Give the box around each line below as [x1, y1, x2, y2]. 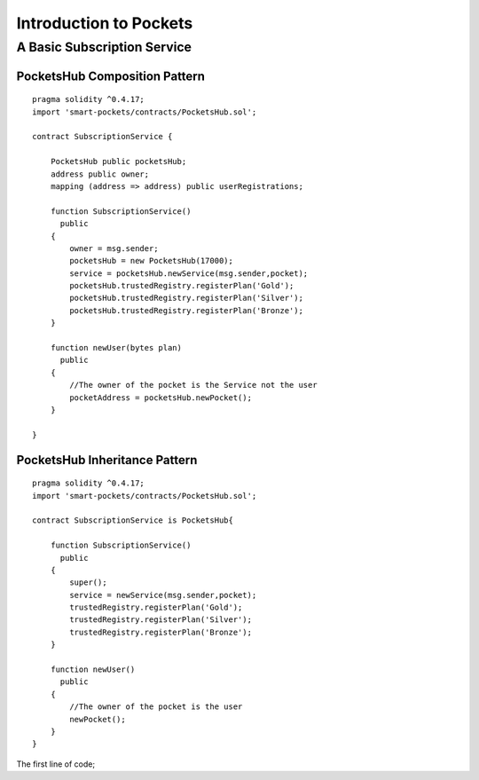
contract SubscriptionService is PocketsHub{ [32, 516, 234, 525]
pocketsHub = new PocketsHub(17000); [69, 256, 234, 266]
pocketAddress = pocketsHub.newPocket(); [69, 392, 253, 403]
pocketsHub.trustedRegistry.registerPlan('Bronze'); [69, 305, 303, 315]
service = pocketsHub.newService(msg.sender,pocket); [69, 268, 309, 279]
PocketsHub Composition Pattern [16, 68, 206, 83]
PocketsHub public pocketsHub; [50, 156, 187, 167]
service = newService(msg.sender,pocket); [69, 590, 257, 600]
